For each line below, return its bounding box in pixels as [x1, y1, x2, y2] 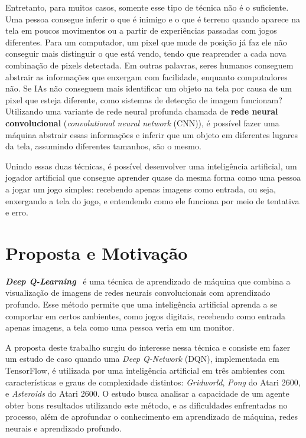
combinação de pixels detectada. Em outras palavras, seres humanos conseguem [5, 58, 294, 71]
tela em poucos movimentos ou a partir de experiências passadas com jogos [5, 24, 277, 37]
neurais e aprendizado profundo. [5, 421, 122, 434]
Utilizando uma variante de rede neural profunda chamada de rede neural [5, 105, 278, 117]
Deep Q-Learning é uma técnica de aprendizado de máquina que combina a [5, 274, 291, 287]
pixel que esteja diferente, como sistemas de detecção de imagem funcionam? [5, 93, 282, 106]
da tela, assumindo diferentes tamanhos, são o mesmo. [5, 140, 201, 152]
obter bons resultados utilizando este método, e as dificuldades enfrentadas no [5, 398, 288, 411]
